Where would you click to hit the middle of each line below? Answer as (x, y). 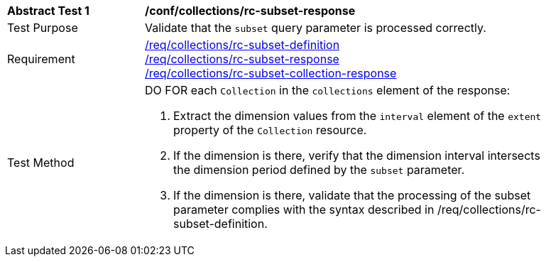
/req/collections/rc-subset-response (242, 59)
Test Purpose (43, 28)
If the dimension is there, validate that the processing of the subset (352, 195)
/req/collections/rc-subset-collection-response (271, 73)
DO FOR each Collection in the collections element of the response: (328, 90)
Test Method (41, 163)
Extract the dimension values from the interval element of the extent (357, 116)
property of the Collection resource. (270, 130)
